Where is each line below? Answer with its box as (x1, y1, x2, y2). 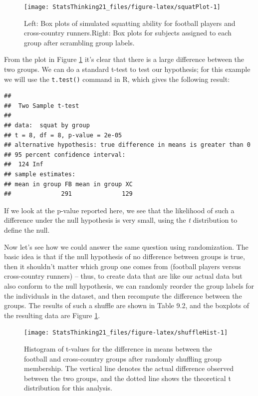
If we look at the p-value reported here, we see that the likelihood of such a (4, 205, 235, 215)
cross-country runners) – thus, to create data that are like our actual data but (4, 271, 243, 281)
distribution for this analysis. (24, 383, 112, 393)
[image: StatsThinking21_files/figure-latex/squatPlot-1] (24, 3, 221, 10)
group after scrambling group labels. (24, 37, 135, 47)
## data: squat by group (4, 122, 90, 129)
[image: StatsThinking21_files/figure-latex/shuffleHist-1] (24, 329, 228, 337)
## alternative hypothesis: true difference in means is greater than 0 (4, 141, 251, 149)
